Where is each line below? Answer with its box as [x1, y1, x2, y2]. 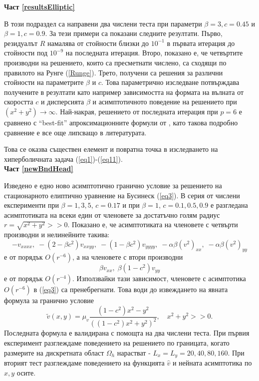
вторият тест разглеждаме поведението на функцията [4, 358, 165, 368]
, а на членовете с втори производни [72, 252, 183, 262]
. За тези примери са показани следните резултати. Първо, [45, 28, 223, 38]
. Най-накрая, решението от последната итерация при [55, 106, 218, 116]
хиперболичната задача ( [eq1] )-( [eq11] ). [4, 153, 123, 164]
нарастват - [117, 347, 151, 358]
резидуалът [4, 37, 38, 48]
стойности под [4, 47, 48, 58]
